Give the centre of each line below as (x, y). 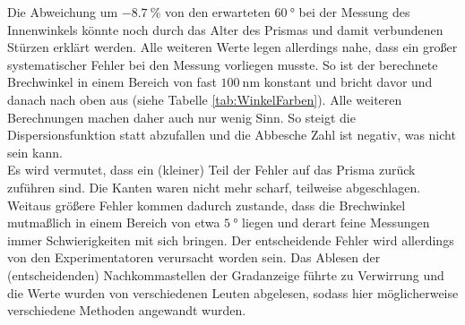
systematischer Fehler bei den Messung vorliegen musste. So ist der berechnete (223, 64)
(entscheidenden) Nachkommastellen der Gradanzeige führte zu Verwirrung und (226, 274)
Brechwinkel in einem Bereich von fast (112, 82)
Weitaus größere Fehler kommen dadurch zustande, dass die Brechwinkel (207, 205)
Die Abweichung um (63, 12)
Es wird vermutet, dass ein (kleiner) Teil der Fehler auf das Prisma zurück (211, 170)
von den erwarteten (217, 12)
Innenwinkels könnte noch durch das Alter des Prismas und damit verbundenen (225, 29)
